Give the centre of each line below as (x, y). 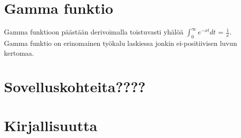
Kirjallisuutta (51, 125)
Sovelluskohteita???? (75, 86)
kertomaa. (19, 52)
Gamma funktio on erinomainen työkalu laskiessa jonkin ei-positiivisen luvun (120, 43)
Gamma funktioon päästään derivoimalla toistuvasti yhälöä (94, 32)
